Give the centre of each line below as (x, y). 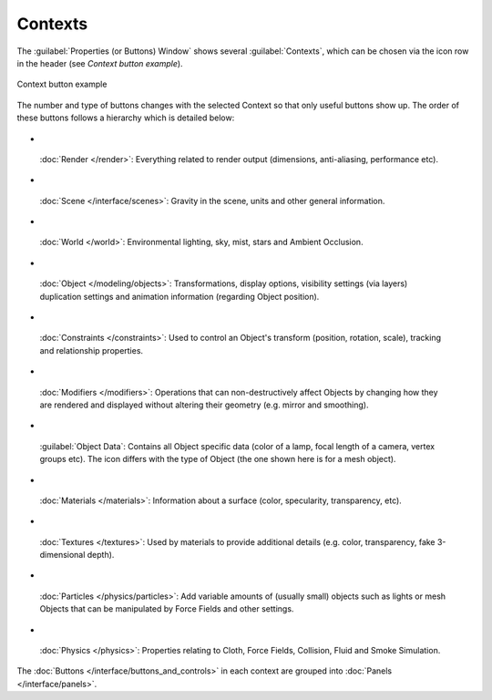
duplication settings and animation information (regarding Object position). (179, 296)
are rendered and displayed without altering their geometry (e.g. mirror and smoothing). (204, 405)
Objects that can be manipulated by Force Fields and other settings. (167, 609)
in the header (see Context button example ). (100, 63)
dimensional (62, 555)
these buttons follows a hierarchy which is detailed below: (126, 118)
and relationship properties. (92, 350)
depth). (101, 555)
